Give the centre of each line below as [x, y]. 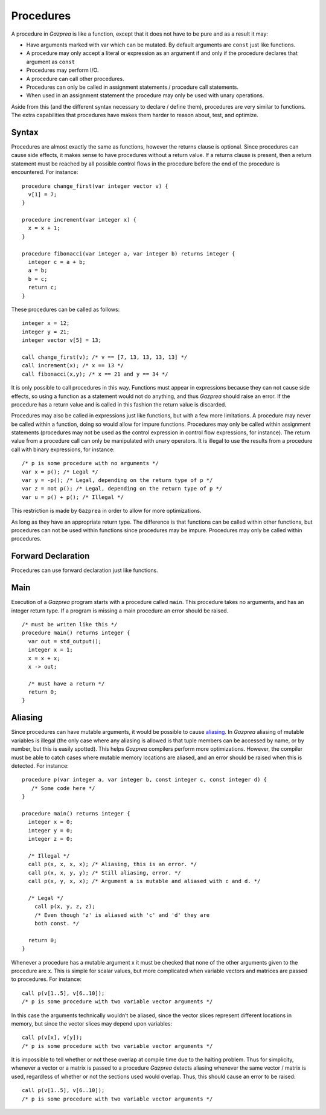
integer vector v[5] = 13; [62, 340]
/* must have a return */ [66, 683]
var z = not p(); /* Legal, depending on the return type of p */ [122, 489]
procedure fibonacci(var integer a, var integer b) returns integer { [129, 253]
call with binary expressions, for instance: [63, 449]
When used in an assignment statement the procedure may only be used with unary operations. [145, 95]
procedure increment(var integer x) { [79, 220]
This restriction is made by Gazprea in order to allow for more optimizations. [106, 511]
